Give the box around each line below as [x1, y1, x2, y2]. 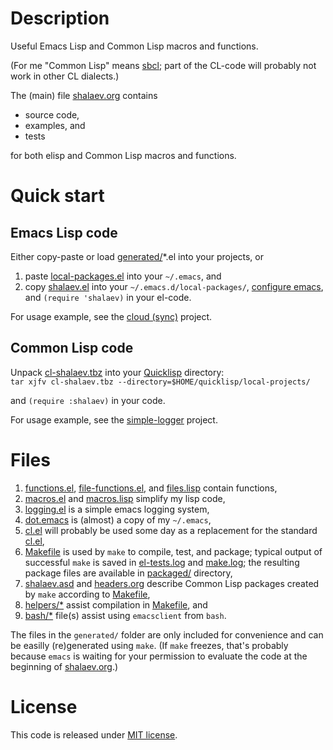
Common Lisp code [10, 340, 134, 357]
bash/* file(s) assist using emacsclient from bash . [24, 609, 227, 621]
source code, [24, 108, 80, 121]
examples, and [24, 119, 86, 131]
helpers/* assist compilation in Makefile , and [24, 598, 208, 611]
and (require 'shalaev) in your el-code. [24, 291, 192, 303]
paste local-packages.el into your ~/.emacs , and [24, 270, 222, 282]
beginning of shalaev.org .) [10, 660, 119, 672]
